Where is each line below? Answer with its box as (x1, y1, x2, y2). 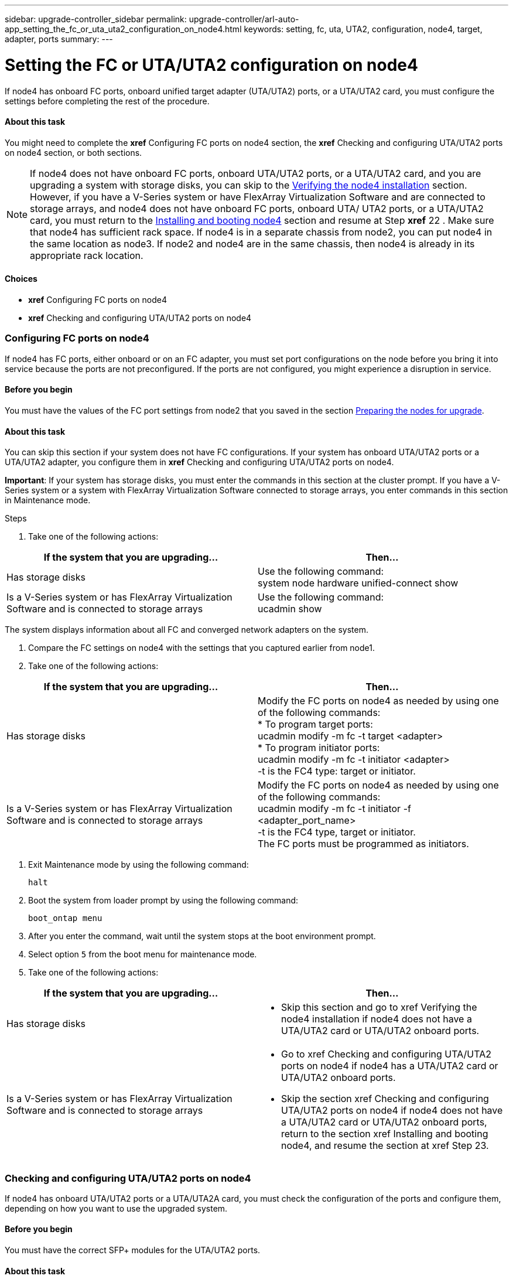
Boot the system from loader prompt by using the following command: (28, 895, 299, 906)
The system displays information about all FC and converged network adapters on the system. (5, 625, 368, 635)
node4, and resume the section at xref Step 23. (281, 1140, 489, 1152)
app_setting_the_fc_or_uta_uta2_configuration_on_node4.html (5, 24, 242, 34)
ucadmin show (258, 603, 322, 615)
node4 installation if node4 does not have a (281, 1013, 472, 1025)
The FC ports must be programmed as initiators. (258, 838, 469, 850)
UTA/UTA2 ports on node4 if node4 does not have (281, 1104, 503, 1117)
